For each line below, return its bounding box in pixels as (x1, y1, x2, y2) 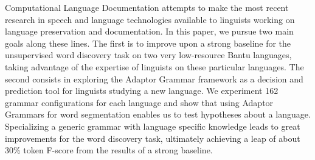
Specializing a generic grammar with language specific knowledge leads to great (5, 119, 300, 132)
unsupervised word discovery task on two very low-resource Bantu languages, (5, 48, 292, 61)
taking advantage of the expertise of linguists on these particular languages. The (5, 60, 304, 73)
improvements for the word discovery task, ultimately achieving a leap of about (5, 132, 300, 144)
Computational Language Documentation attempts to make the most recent (5, 1, 289, 13)
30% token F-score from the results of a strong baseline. (5, 144, 213, 156)
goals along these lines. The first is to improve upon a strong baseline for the (5, 36, 291, 49)
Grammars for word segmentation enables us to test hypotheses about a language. (5, 108, 311, 121)
